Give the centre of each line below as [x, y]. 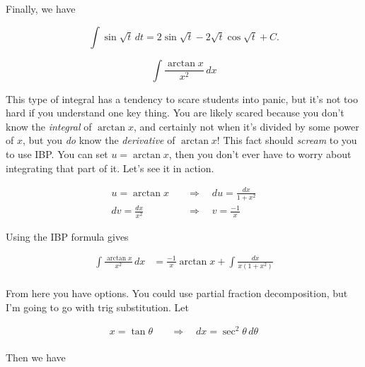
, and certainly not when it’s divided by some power [246, 126]
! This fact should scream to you [287, 140]
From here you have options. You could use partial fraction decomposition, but [177, 293]
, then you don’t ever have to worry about [260, 154]
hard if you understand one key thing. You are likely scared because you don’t [175, 113]
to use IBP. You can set [57, 154]
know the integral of [49, 126]
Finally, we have [41, 8]
